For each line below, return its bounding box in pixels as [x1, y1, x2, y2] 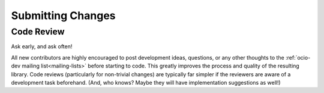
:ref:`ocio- [285, 54, 311, 61]
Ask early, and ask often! [11, 43, 73, 50]
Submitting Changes [11, 9, 116, 22]
